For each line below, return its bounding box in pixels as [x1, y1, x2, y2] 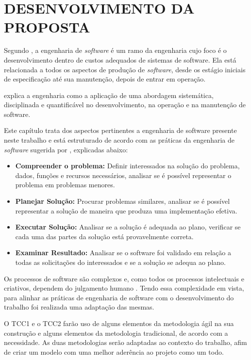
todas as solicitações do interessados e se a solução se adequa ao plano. [15, 257, 226, 267]
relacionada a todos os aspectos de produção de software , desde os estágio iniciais [4, 64, 246, 74]
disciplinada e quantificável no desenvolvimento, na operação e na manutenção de [4, 99, 246, 110]
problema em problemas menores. [15, 180, 115, 190]
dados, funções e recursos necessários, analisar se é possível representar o [15, 170, 232, 180]
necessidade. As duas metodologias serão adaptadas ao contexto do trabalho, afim [4, 337, 247, 347]
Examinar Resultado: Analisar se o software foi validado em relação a [15, 247, 232, 258]
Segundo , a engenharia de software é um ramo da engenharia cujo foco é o [4, 45, 227, 55]
